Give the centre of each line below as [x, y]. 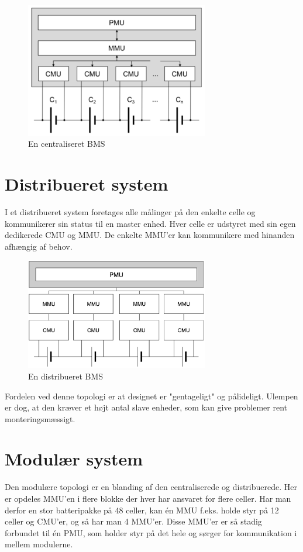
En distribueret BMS [66, 376]
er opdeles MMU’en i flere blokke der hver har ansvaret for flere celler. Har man [148, 498]
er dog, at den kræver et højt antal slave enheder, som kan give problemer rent [146, 407]
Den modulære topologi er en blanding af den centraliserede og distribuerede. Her [151, 487]
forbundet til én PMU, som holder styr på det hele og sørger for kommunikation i [151, 532]
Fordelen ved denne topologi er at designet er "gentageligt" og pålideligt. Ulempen [151, 396]
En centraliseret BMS [67, 144]
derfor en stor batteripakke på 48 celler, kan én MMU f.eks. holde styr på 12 [142, 510]
